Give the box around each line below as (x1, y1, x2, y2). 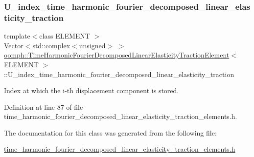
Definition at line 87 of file (4, 101, 83, 112)
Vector (4, 40, 23, 50)
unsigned (79, 40, 106, 50)
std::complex (32, 40, 70, 50)
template (4, 31, 30, 41)
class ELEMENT (39, 31, 90, 41)
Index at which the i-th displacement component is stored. (4, 85, 179, 96)
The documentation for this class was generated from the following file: (4, 127, 217, 137)
